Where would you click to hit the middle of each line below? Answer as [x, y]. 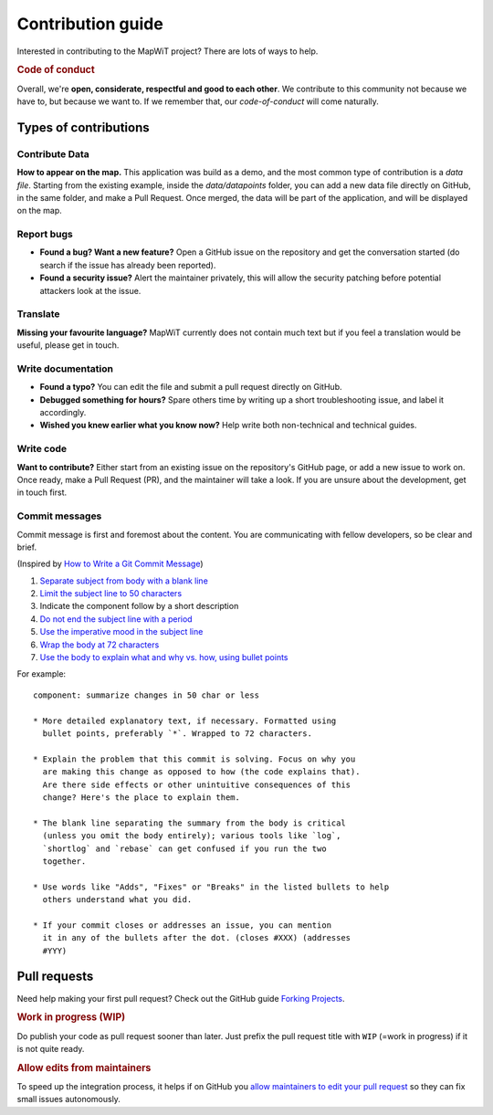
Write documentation [65, 368]
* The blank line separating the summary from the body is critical [189, 823]
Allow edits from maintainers [84, 1068]
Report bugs [45, 235]
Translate [38, 314]
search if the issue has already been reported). [128, 265]
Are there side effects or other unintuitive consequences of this [197, 784]
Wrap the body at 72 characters [100, 645]
